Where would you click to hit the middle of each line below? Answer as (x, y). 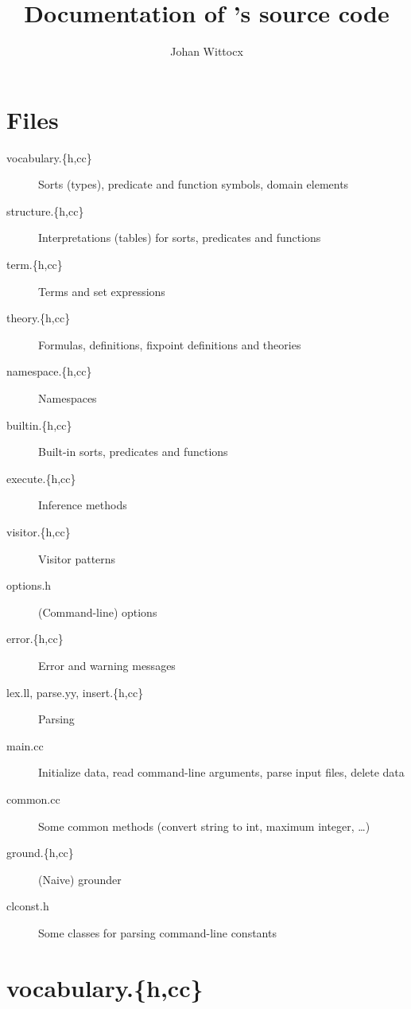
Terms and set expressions (102, 291)
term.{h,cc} (35, 265)
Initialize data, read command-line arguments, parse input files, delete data (221, 772)
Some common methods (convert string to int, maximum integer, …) (204, 826)
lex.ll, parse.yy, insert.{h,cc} (75, 692)
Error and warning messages (107, 665)
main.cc (25, 745)
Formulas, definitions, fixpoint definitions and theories (170, 344)
